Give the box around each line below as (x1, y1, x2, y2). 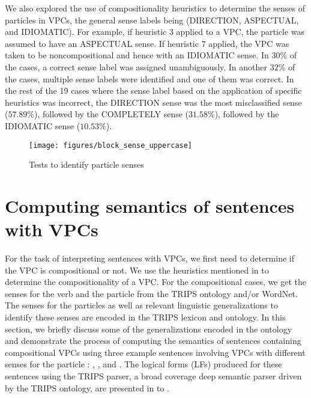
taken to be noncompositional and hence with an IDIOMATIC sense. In (5, 49, 269, 61)
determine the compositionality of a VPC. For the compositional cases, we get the (5, 275, 307, 288)
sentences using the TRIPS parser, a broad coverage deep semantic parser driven (5, 370, 302, 382)
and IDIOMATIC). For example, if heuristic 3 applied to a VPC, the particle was (5, 25, 305, 38)
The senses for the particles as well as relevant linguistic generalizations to (5, 299, 278, 311)
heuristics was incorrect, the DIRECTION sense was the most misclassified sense (5, 96, 302, 108)
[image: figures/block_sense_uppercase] (29, 141, 193, 150)
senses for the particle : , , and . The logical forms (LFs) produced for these (5, 358, 282, 370)
